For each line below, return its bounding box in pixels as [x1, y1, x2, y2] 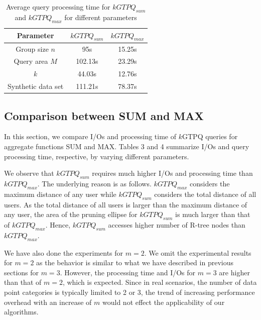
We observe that [4, 168, 54, 178]
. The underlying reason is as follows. [37, 178, 152, 189]
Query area [14, 56, 48, 66]
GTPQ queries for [182, 131, 238, 142]
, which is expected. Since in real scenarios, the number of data [62, 277, 257, 287]
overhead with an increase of [4, 296, 92, 307]
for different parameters [64, 12, 137, 22]
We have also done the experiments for [4, 247, 123, 258]
